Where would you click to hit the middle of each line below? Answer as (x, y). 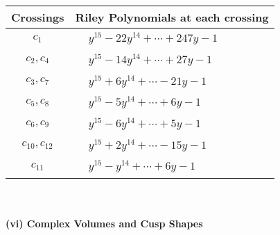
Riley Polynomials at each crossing (172, 17)
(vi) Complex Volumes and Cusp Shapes (104, 223)
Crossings (38, 17)
